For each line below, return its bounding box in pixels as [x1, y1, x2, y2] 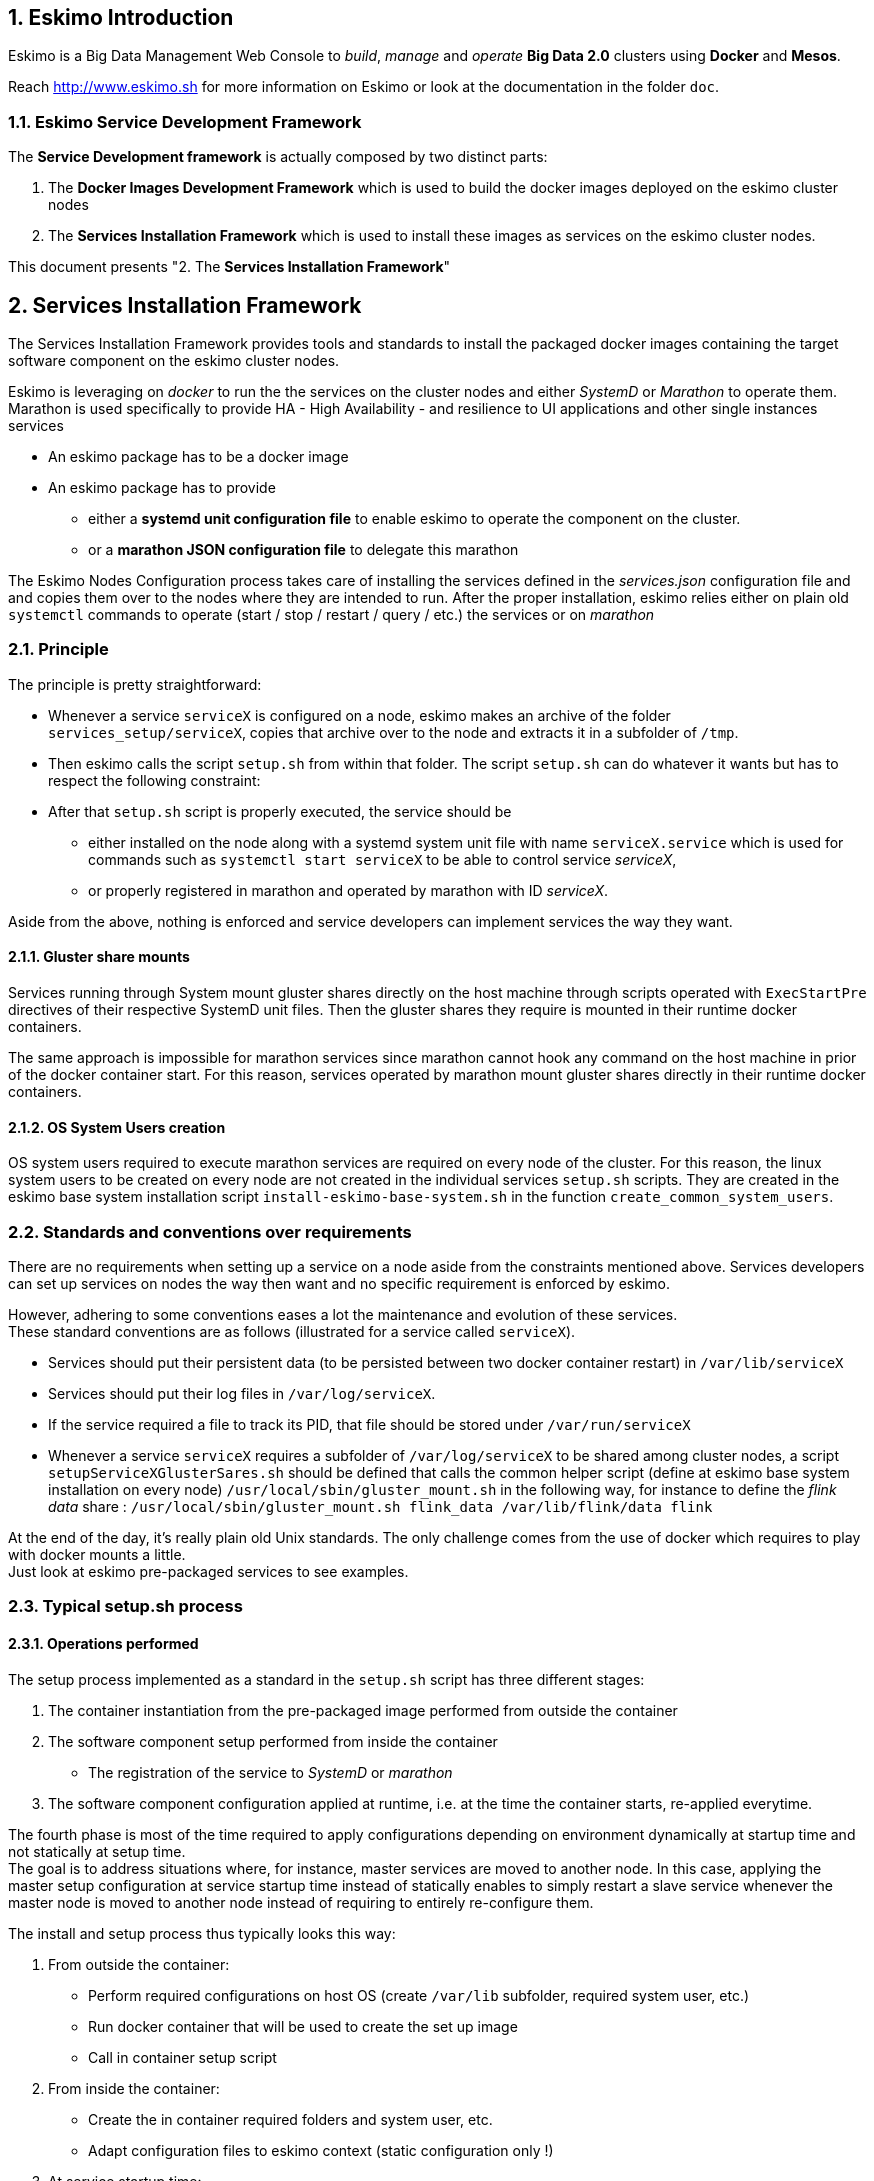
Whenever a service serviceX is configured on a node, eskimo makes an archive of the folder [48, 706, 671, 724]
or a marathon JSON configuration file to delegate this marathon [88, 541, 519, 559]
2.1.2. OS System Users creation [8, 1118, 226, 1136]
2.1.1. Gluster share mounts [8, 948, 190, 966]
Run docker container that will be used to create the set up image [88, 2017, 518, 2035]
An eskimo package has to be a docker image [48, 448, 349, 466]
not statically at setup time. [8, 1842, 186, 1860]
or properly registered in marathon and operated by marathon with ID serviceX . [88, 881, 609, 899]
